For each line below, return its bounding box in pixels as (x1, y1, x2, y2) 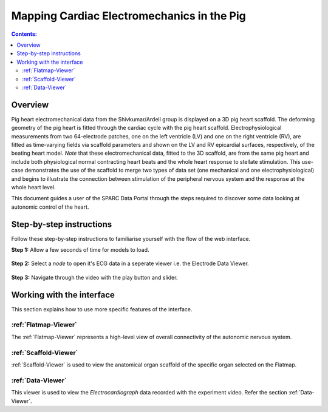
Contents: (11, 30, 38, 38)
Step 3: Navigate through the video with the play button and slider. (11, 274, 178, 281)
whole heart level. (11, 183, 56, 191)
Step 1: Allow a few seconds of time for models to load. (11, 246, 149, 253)
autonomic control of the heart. (11, 203, 89, 211)
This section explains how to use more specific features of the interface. (11, 305, 193, 312)
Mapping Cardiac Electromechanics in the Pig (11, 9, 246, 22)
